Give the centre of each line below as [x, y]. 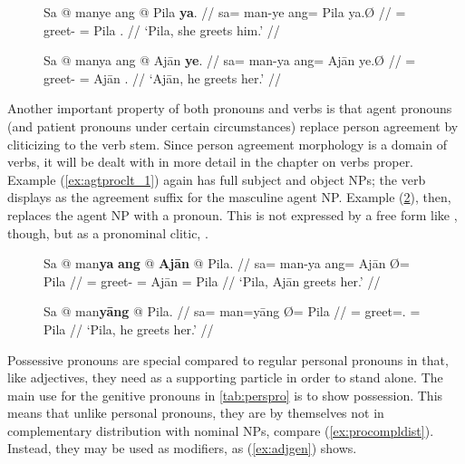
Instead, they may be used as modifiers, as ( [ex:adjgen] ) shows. [182, 448]
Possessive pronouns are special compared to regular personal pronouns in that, [228, 359]
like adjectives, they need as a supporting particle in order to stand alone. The [225, 377]
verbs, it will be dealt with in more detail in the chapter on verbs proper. [211, 162]
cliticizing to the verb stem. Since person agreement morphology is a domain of [227, 144]
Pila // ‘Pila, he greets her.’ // [129, 329]
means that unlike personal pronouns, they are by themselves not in [196, 413]
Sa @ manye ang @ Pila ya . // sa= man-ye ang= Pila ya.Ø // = [225, 12]
